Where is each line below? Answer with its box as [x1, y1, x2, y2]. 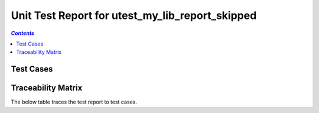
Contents [11, 30, 35, 37]
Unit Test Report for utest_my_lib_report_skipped [11, 9, 257, 22]
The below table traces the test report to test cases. [11, 98, 137, 106]
